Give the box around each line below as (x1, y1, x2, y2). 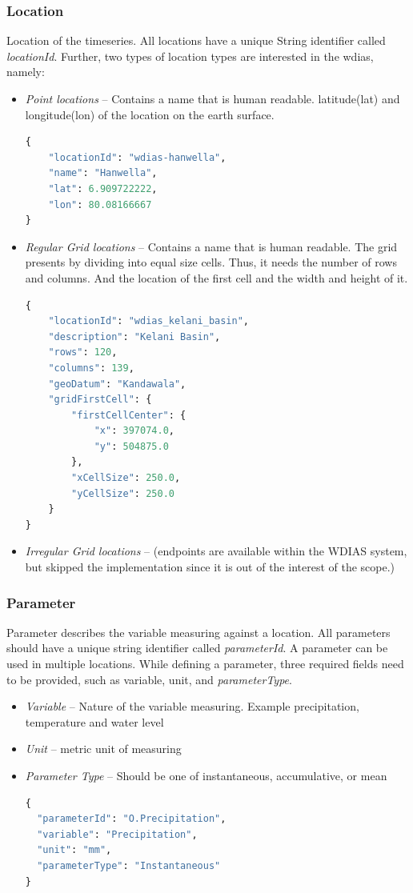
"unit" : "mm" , (37, 844, 112, 856)
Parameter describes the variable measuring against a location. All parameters (6, 623, 391, 640)
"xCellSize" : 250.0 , (71, 472, 181, 484)
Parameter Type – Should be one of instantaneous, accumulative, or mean (25, 767, 387, 783)
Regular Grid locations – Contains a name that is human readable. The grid (25, 238, 398, 254)
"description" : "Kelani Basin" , (48, 330, 221, 342)
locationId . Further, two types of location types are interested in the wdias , (6, 47, 374, 64)
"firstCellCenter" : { (71, 409, 186, 421)
